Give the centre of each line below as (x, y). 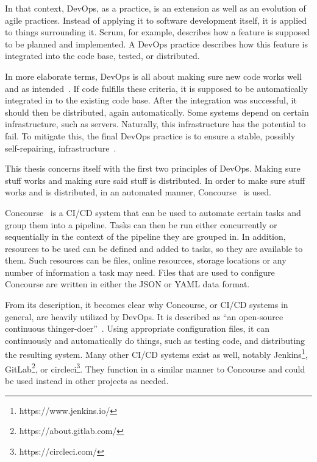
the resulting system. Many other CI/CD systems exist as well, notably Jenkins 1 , (156, 354)
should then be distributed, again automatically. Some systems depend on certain (157, 112)
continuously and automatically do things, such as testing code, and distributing (155, 340)
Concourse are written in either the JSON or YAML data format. (127, 284)
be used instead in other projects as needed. (87, 380)
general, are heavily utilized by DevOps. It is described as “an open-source (144, 316)
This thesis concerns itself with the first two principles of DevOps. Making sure (153, 168)
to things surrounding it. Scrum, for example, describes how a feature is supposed (158, 32)
